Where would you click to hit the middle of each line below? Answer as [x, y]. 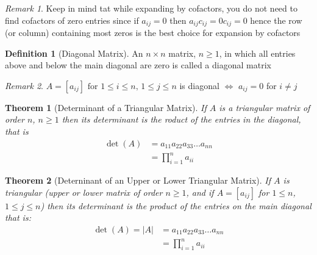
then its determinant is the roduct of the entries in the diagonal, [181, 119]
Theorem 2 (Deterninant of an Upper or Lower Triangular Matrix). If [138, 180]
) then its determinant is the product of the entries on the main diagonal [176, 205]
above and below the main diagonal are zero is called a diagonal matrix [138, 65]
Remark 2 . [24, 85]
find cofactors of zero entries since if [72, 20]
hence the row [276, 20]
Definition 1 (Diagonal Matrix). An [74, 53]
